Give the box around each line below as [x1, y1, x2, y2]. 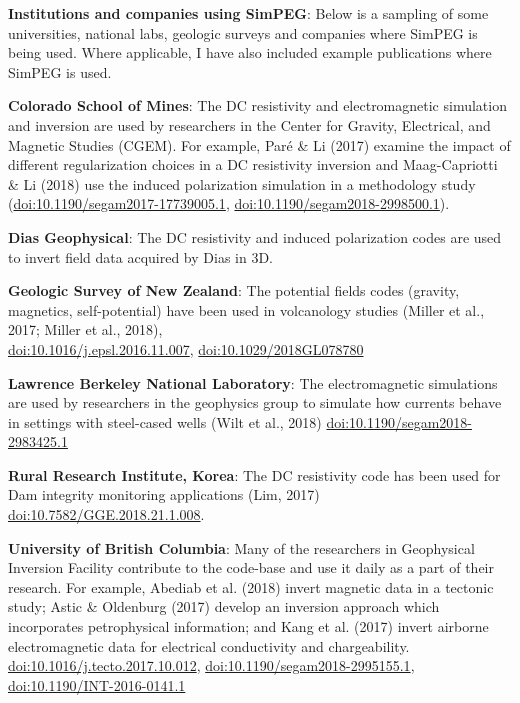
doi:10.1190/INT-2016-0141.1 [8, 674, 186, 695]
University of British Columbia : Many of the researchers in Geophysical [8, 537, 475, 558]
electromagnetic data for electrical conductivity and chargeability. [8, 635, 410, 656]
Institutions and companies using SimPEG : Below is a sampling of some [8, 3, 489, 23]
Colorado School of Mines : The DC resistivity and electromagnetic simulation [8, 95, 507, 116]
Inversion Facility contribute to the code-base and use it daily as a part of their [8, 557, 494, 578]
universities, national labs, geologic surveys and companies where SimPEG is [8, 22, 478, 43]
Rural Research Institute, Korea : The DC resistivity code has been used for [8, 464, 501, 485]
